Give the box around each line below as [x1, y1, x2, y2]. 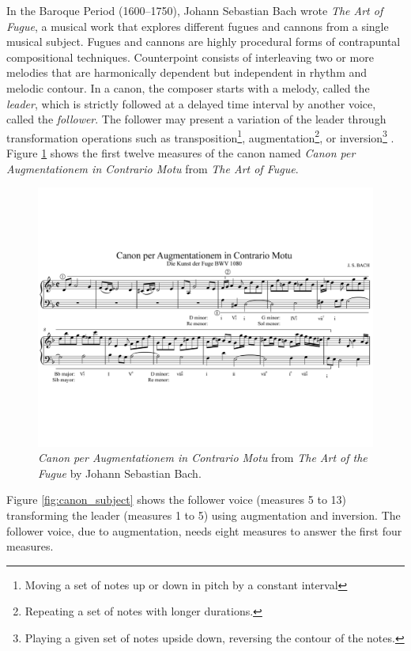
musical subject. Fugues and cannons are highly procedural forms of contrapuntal [6, 33, 401, 50]
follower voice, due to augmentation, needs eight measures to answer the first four [6, 522, 402, 539]
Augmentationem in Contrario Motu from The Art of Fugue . [6, 160, 299, 176]
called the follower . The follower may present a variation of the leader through [6, 111, 386, 127]
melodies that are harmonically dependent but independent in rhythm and [6, 64, 368, 81]
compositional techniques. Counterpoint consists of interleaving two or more [6, 48, 374, 65]
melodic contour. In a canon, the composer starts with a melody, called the [6, 79, 370, 96]
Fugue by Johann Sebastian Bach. [38, 464, 202, 481]
